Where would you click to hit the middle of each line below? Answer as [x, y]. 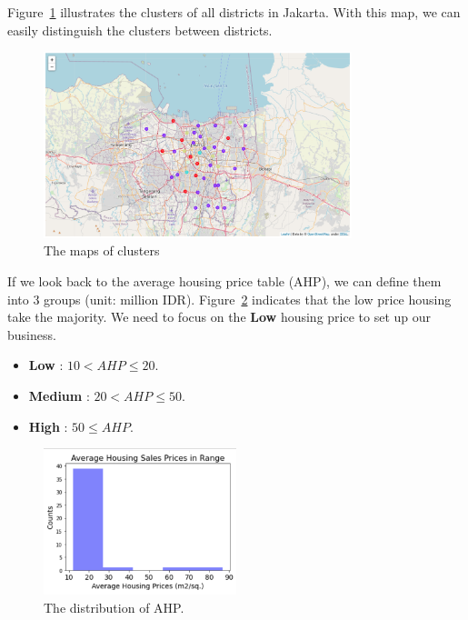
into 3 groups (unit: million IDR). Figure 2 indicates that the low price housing [229, 299]
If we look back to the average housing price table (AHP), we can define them [224, 280]
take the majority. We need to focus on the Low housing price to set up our [219, 317]
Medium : [59, 395]
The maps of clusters [102, 250]
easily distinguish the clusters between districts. [140, 30]
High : [48, 426]
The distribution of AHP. [114, 607]
